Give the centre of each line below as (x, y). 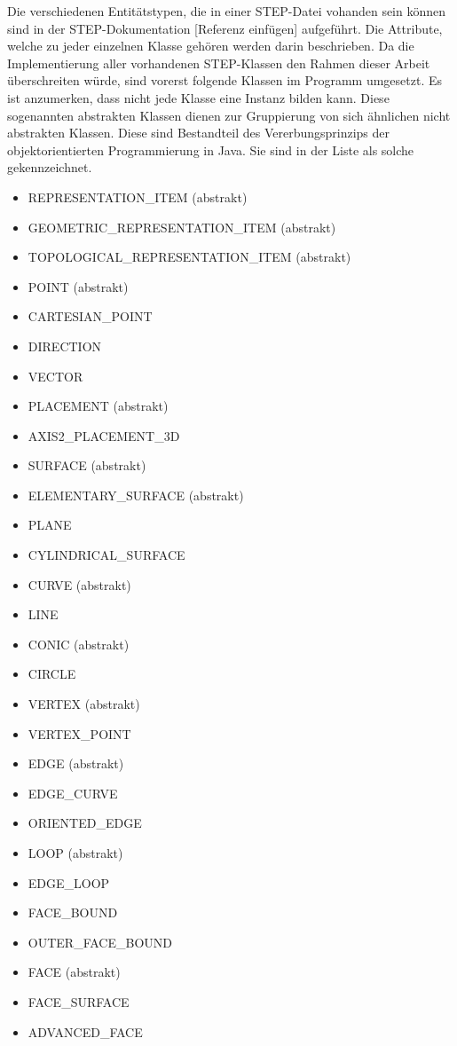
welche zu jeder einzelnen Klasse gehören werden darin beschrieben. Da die (211, 46)
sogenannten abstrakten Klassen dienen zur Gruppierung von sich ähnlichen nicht (229, 115)
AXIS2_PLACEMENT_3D (104, 435)
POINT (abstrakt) (78, 286)
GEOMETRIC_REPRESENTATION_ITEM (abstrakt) (182, 227)
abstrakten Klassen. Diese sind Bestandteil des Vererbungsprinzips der (199, 133)
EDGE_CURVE (73, 793)
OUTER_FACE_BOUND (100, 942)
